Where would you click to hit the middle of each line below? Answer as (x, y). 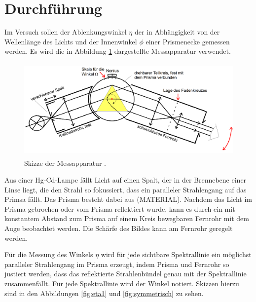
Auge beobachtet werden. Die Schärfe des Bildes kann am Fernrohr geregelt (119, 228)
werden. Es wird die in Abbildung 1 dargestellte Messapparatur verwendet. (118, 51)
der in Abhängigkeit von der (177, 32)
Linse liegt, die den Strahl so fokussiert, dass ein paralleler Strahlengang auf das (126, 189)
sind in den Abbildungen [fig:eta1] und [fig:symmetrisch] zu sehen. (104, 293)
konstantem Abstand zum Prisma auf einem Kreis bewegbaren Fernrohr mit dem (127, 218)
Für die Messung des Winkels (49, 254)
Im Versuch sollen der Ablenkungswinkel (66, 32)
